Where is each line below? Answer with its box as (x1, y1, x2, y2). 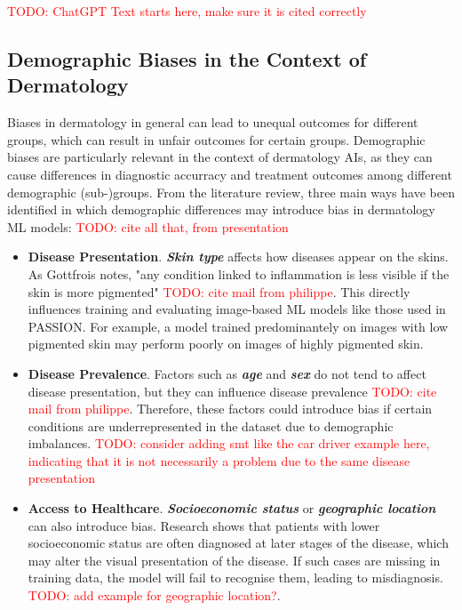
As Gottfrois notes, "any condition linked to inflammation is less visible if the (28, 264, 450, 283)
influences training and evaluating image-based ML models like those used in (28, 300, 446, 318)
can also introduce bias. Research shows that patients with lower (28, 516, 380, 534)
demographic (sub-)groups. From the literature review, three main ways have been (7, 182, 455, 201)
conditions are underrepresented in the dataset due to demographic (28, 416, 394, 435)
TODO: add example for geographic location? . (28, 586, 281, 605)
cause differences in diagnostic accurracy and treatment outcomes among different (7, 165, 452, 183)
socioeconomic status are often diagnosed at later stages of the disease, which (28, 534, 449, 552)
